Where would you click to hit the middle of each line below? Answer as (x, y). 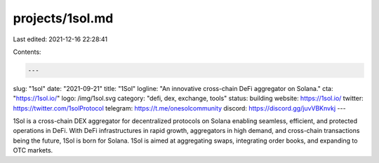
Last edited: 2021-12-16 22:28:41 (60, 39)
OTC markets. (33, 150)
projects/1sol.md (63, 18)
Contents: (27, 52)
